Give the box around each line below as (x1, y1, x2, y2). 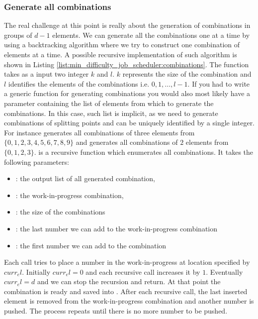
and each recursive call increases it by (86, 266, 200, 277)
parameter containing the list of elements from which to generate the (4, 98, 214, 108)
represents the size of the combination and (122, 69, 252, 79)
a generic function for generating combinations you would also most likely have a (4, 88, 251, 99)
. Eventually (206, 266, 243, 277)
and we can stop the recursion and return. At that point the (37, 276, 221, 287)
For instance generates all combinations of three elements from (4, 127, 195, 137)
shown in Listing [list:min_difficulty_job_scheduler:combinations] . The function (4, 59, 249, 69)
